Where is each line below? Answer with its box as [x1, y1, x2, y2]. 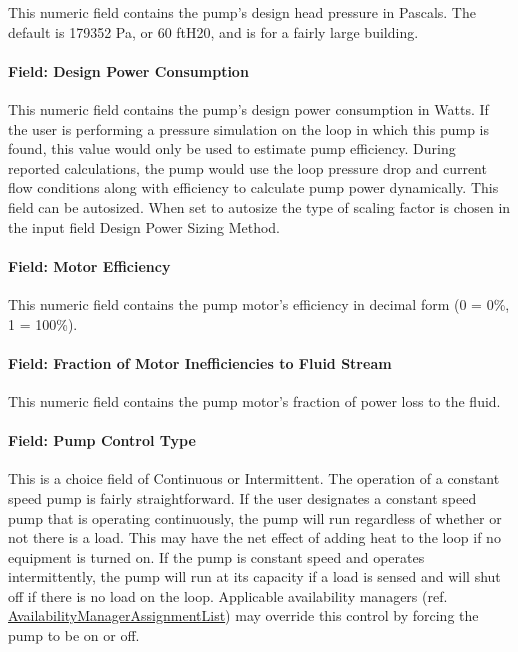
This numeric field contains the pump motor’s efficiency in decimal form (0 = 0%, [8, 293, 510, 314]
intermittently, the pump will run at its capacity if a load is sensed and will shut [8, 566, 501, 587]
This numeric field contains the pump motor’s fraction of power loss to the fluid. [8, 390, 501, 411]
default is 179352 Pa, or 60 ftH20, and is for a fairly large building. [8, 21, 419, 42]
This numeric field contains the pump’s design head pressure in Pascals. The [8, 2, 476, 22]
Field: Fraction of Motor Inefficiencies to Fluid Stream [8, 352, 392, 373]
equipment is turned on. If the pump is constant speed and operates [8, 546, 425, 567]
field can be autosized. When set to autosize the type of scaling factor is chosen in [8, 196, 511, 217]
